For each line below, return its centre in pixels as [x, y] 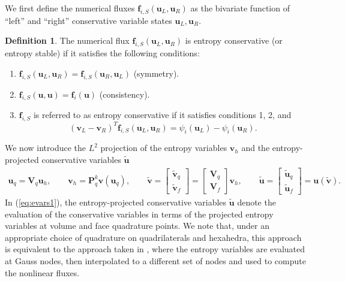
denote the [256, 202]
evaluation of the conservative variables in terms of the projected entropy [139, 214]
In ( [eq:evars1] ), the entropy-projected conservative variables [116, 202]
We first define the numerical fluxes [70, 8]
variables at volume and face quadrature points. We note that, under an [137, 226]
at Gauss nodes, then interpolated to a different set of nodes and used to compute [155, 261]
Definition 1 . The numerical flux [67, 40]
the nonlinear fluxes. [42, 272]
